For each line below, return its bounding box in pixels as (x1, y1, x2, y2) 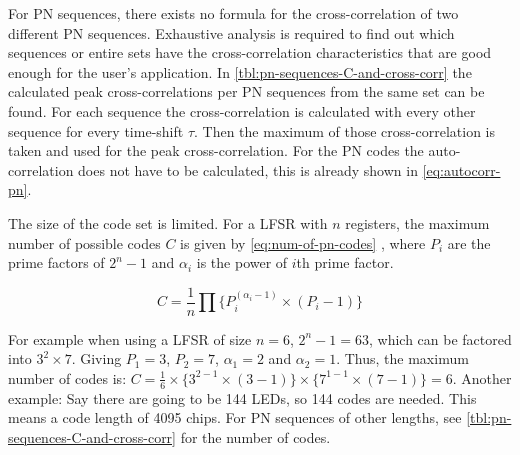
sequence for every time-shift (8, 120, 184, 141)
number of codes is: (8, 367, 127, 388)
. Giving (71, 348, 122, 369)
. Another (452, 367, 512, 388)
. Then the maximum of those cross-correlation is (194, 120, 495, 141)
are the (447, 232, 491, 253)
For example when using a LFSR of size (8, 328, 252, 349)
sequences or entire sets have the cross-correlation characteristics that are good (8, 42, 492, 63)
